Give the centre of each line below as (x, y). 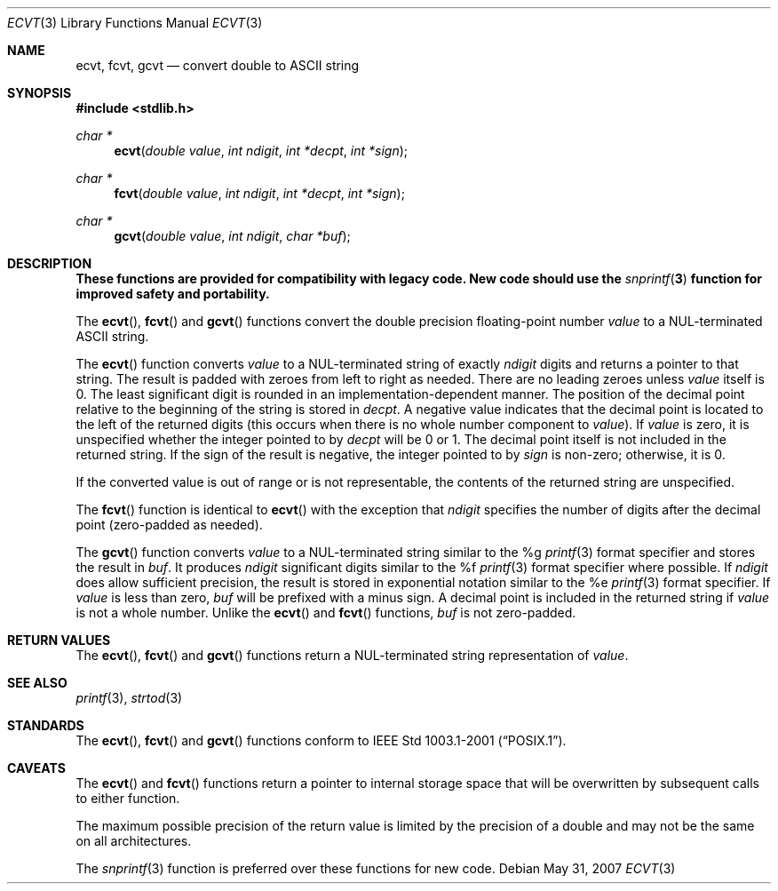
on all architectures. (134, 841)
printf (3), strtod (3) (129, 698)
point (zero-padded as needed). (169, 525)
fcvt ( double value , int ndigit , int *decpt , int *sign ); (259, 193)
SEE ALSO (37, 683)
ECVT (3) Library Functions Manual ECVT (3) (135, 23)
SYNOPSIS (40, 93)
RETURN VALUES (59, 640)
